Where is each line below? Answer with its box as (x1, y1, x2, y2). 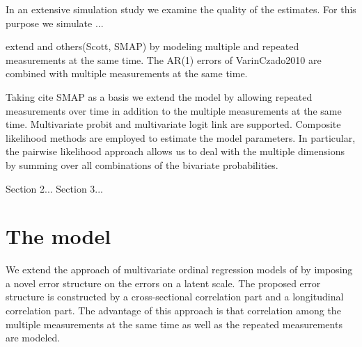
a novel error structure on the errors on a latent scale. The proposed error (6, 275, 321, 290)
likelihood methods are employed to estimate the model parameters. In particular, (6, 130, 356, 145)
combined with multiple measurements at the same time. (6, 66, 248, 81)
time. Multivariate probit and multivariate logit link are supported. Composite (6, 117, 341, 131)
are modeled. (6, 330, 61, 345)
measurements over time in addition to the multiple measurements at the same (6, 103, 342, 118)
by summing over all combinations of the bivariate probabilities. (6, 157, 278, 172)
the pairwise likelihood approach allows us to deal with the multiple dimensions (6, 144, 345, 159)
